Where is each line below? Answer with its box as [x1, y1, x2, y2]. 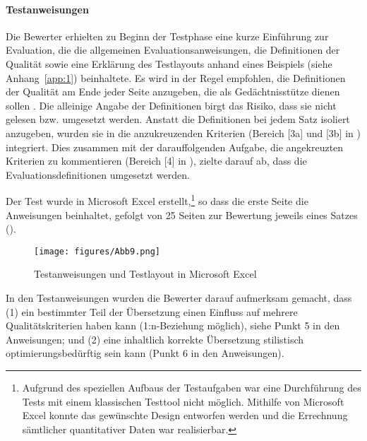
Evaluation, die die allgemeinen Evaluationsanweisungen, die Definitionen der [6, 42, 340, 57]
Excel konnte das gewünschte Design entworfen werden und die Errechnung [22, 408, 348, 423]
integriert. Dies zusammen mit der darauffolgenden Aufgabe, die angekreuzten [6, 139, 344, 154]
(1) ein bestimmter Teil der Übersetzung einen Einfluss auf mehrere [6, 304, 298, 319]
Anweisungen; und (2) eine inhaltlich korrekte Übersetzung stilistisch [6, 331, 304, 346]
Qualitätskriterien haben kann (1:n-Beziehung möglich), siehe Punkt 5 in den [6, 318, 340, 333]
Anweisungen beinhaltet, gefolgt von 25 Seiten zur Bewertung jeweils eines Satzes [6, 207, 358, 222]
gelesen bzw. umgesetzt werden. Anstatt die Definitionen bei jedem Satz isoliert [6, 112, 350, 127]
